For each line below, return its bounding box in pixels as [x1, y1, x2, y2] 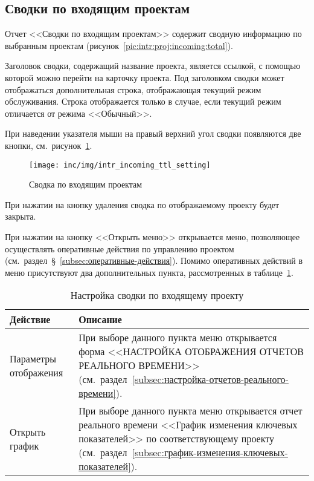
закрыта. [5, 210, 36, 223]
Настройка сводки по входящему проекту [70, 288, 244, 303]
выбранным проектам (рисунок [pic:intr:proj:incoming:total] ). [5, 39, 233, 51]
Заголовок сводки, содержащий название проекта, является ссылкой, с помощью [5, 59, 301, 72]
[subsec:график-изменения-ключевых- [132, 445, 288, 460]
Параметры [10, 351, 56, 365]
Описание [78, 312, 122, 327]
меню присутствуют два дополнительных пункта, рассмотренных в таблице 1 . [5, 266, 293, 278]
